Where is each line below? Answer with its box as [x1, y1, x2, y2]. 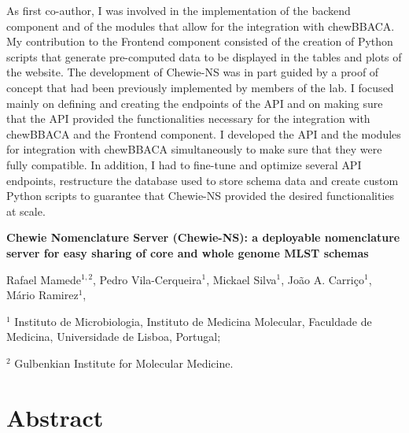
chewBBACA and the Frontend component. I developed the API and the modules [6, 125, 401, 142]
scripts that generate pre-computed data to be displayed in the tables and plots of [6, 48, 402, 65]
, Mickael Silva [206, 271, 277, 287]
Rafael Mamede [6, 271, 82, 287]
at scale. [6, 202, 46, 219]
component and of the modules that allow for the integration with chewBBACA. [6, 17, 395, 34]
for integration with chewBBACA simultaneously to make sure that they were [6, 141, 382, 157]
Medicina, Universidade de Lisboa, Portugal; [6, 328, 221, 345]
